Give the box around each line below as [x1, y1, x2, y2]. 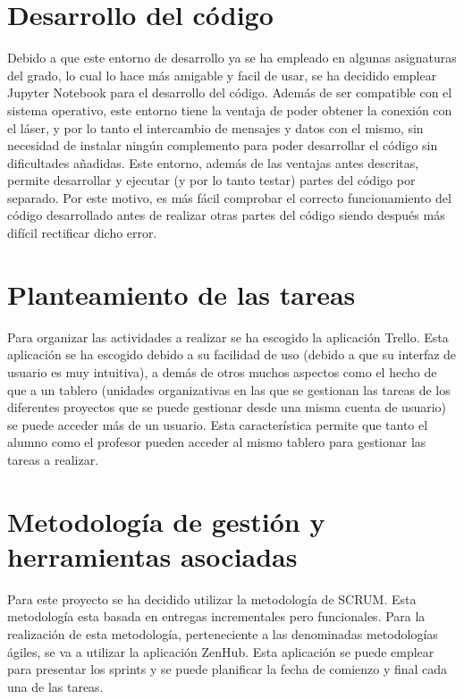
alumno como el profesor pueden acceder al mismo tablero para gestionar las [7, 433, 426, 451]
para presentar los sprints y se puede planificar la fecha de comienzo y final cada [7, 660, 448, 678]
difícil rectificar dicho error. [7, 223, 157, 242]
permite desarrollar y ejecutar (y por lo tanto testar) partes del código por [7, 171, 416, 189]
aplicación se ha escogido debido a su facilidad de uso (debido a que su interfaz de [7, 345, 457, 364]
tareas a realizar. [7, 450, 99, 468]
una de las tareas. [7, 677, 104, 695]
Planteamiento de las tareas [7, 275, 356, 312]
